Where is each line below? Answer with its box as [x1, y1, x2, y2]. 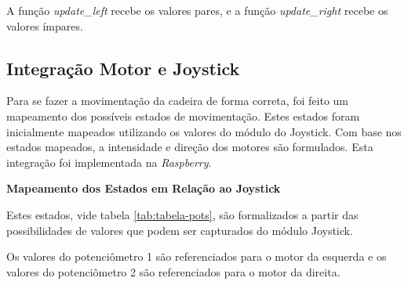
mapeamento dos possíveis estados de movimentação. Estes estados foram [6, 107, 360, 124]
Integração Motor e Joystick [6, 56, 240, 80]
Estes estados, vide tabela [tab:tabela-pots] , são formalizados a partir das [6, 206, 359, 222]
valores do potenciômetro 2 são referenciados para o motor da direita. [6, 263, 341, 280]
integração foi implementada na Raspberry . [6, 153, 212, 170]
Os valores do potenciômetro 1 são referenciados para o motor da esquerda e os [6, 248, 387, 265]
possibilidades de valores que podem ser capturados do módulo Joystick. [6, 222, 353, 238]
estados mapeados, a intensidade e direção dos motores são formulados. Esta [6, 139, 373, 155]
